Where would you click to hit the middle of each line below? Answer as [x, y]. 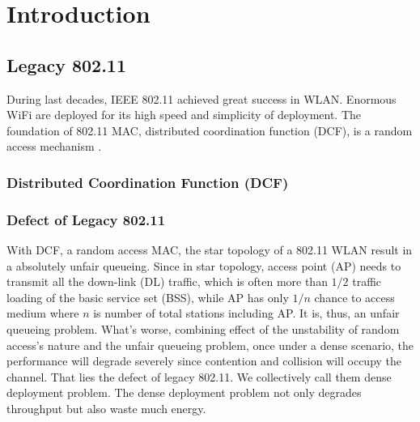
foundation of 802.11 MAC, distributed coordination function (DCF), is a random [210, 130]
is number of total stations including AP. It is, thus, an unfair [246, 313]
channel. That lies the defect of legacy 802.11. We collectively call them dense [199, 376]
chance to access [354, 297]
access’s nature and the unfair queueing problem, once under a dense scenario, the [210, 345]
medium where [43, 313]
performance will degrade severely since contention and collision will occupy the [204, 361]
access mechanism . [54, 146]
